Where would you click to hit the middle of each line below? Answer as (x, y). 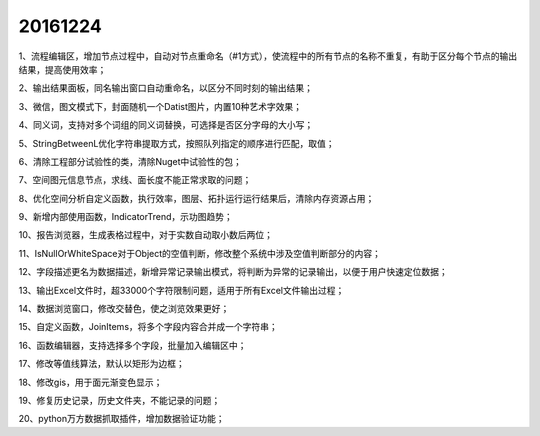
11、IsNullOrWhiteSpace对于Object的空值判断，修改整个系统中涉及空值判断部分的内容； (200, 253)
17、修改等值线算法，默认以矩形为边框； (101, 364)
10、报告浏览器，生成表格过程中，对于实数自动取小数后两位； (146, 235)
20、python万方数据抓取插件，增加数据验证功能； (121, 419)
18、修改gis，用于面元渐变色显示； (90, 382)
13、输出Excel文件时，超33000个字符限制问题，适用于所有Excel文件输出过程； (181, 290)
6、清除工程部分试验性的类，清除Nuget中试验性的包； (130, 161)
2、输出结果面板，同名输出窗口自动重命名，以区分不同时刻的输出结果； (166, 88)
